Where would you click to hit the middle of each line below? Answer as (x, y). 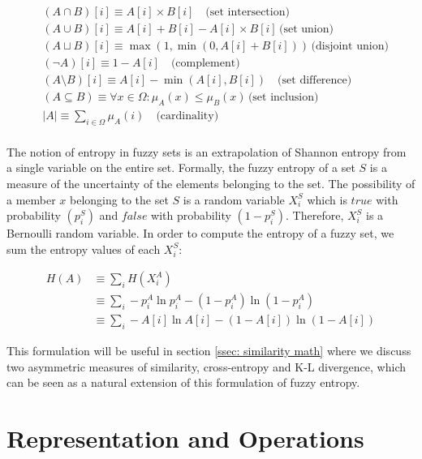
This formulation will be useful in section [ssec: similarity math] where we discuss (209, 351)
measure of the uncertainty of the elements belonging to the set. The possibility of (211, 184)
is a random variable (234, 199)
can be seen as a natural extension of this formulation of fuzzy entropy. (183, 382)
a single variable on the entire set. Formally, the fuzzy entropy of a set (181, 167)
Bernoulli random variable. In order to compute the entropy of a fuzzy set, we (200, 233)
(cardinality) (187, 116)
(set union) (306, 30)
